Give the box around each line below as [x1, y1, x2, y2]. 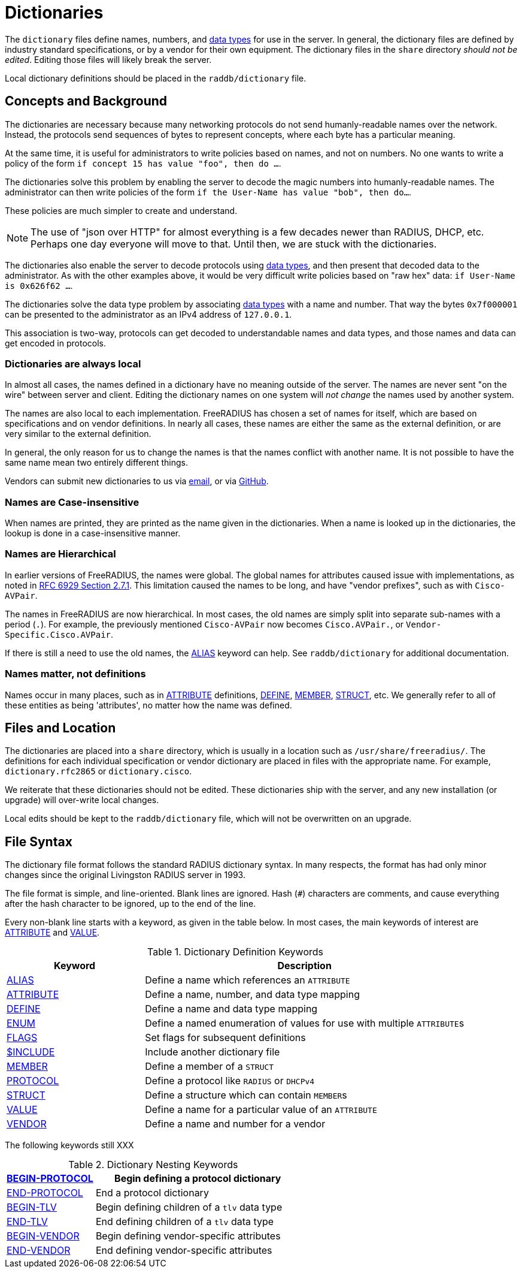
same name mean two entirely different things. [5, 457, 188, 468]
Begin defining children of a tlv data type [95, 1201, 283, 1214]
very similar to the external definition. [5, 429, 151, 439]
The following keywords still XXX [5, 1140, 134, 1151]
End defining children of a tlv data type [95, 1215, 274, 1228]
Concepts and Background [5, 93, 168, 109]
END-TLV [7, 1215, 48, 1228]
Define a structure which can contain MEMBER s [145, 1089, 347, 1102]
